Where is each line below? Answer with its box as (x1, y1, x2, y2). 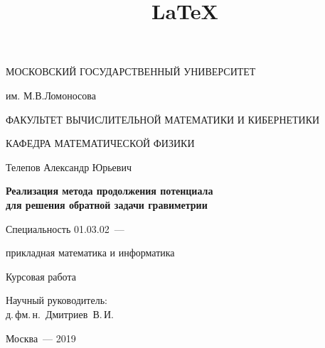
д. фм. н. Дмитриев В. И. (6, 306, 114, 321)
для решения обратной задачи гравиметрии (6, 197, 208, 212)
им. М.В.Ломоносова (6, 87, 96, 102)
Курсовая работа (6, 268, 76, 283)
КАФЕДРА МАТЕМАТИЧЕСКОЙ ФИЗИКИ (6, 136, 195, 151)
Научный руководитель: (6, 293, 107, 308)
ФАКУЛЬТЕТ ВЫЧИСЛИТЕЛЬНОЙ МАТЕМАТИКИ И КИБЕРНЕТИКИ (6, 112, 320, 126)
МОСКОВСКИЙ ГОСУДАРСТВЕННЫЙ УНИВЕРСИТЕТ (6, 64, 256, 79)
